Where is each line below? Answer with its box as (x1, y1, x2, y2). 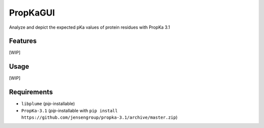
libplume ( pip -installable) (21, 101, 75, 107)
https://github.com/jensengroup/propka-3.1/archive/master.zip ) (21, 114, 178, 120)
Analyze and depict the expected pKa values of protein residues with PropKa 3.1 (9, 24, 171, 30)
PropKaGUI (9, 7, 55, 18)
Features (9, 37, 37, 45)
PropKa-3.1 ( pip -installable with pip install (21, 108, 118, 113)
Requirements (9, 88, 53, 96)
